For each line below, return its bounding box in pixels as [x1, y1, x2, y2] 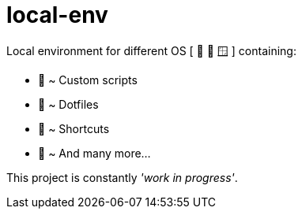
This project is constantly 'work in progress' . [6, 170, 238, 184]
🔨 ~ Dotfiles [38, 97, 99, 111]
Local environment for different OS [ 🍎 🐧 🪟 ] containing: [6, 43, 296, 57]
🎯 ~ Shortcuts [38, 121, 110, 135]
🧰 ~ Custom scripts [38, 72, 138, 87]
